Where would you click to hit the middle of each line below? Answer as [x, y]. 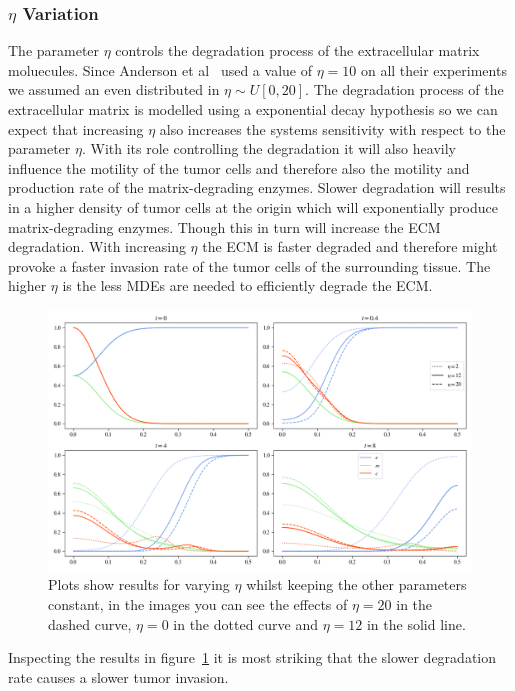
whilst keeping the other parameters [356, 584]
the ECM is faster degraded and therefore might [350, 246]
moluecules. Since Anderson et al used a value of [160, 69]
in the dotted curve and [246, 623]
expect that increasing [76, 128]
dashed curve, [90, 623]
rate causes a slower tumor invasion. [118, 676]
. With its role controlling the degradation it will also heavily [268, 148]
